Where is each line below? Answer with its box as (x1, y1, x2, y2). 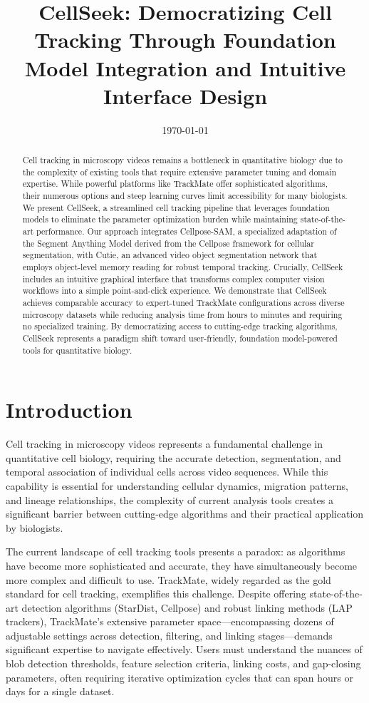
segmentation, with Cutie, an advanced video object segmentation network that (22, 249, 318, 261)
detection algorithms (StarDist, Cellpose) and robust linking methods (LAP (21, 600, 353, 615)
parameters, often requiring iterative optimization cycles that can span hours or (6, 669, 353, 684)
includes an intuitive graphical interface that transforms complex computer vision (22, 272, 325, 284)
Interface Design (103, 81, 268, 110)
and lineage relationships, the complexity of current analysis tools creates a (6, 492, 333, 507)
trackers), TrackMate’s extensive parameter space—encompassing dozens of (6, 614, 334, 629)
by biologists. (6, 520, 63, 535)
